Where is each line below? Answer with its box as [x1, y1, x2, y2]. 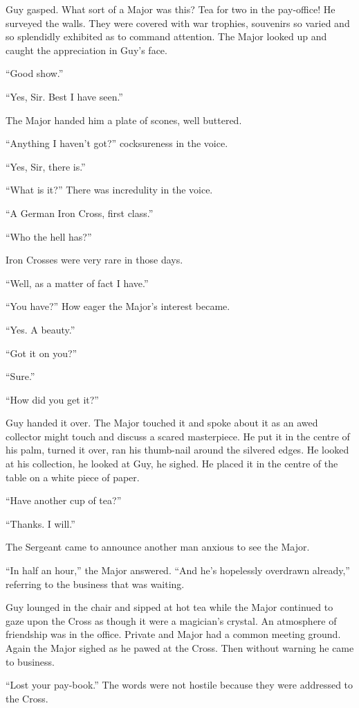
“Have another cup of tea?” [6, 493, 122, 508]
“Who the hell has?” [6, 229, 92, 243]
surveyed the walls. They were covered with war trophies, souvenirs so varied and [6, 15, 350, 30]
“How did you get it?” [6, 392, 99, 406]
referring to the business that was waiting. [6, 576, 185, 591]
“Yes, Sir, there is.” [6, 159, 86, 173]
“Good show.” [6, 66, 64, 80]
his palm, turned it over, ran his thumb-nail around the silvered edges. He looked [6, 442, 349, 457]
